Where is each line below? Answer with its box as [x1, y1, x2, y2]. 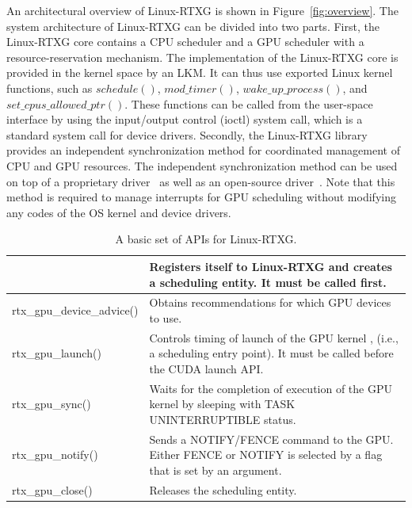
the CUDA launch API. [149, 360, 264, 376]
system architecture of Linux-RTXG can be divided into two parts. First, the [6, 17, 380, 34]
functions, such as [6, 79, 93, 96]
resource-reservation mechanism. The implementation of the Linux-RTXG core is [6, 48, 399, 65]
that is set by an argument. [149, 462, 282, 479]
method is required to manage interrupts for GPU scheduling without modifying [6, 189, 396, 205]
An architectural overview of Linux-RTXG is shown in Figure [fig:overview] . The [6, 2, 399, 18]
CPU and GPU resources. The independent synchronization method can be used [6, 157, 398, 174]
